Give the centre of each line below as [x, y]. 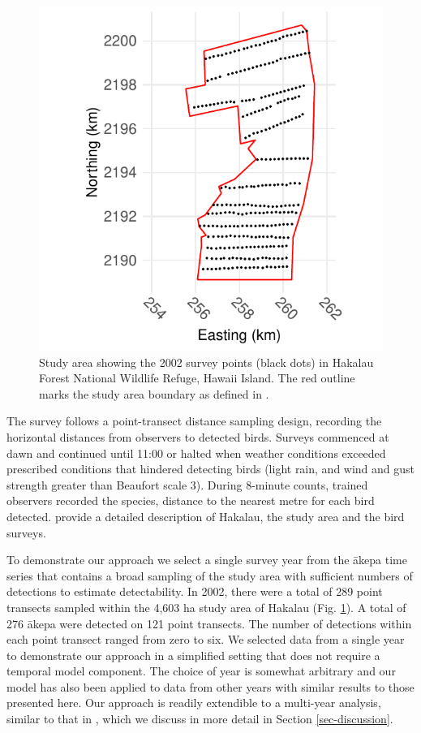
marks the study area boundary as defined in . [154, 393]
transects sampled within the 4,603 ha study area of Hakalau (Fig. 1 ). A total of [206, 607]
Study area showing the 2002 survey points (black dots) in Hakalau [206, 362]
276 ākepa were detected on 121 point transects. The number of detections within [209, 623]
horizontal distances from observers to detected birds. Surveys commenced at [198, 436]
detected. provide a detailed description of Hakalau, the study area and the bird [206, 516]
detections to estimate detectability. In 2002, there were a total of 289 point [195, 591]
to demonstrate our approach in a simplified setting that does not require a [193, 655]
